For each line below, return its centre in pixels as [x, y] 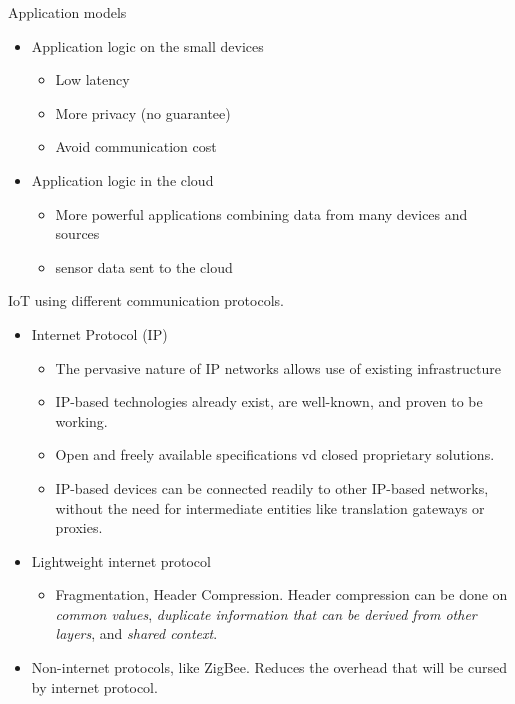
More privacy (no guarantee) [143, 112]
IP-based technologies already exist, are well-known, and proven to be [269, 401]
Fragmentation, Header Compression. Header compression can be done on [281, 594]
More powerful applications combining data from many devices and [261, 213]
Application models [67, 12]
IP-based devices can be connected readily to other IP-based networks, [272, 487]
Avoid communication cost [136, 146]
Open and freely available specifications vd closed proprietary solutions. [275, 454]
